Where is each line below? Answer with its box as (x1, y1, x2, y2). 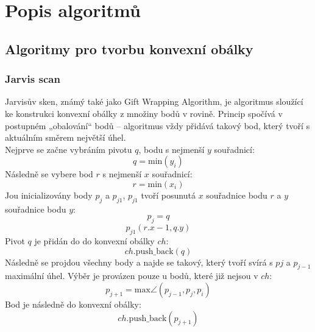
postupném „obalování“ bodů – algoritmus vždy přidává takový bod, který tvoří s (5, 119, 310, 132)
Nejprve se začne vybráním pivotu (5, 143, 132, 155)
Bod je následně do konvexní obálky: (5, 297, 141, 310)
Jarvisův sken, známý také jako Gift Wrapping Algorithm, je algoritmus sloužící (5, 95, 303, 108)
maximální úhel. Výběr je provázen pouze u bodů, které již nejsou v (5, 269, 258, 282)
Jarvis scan (5, 71, 60, 87)
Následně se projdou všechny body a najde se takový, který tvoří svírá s (5, 255, 273, 268)
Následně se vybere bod (5, 168, 93, 180)
